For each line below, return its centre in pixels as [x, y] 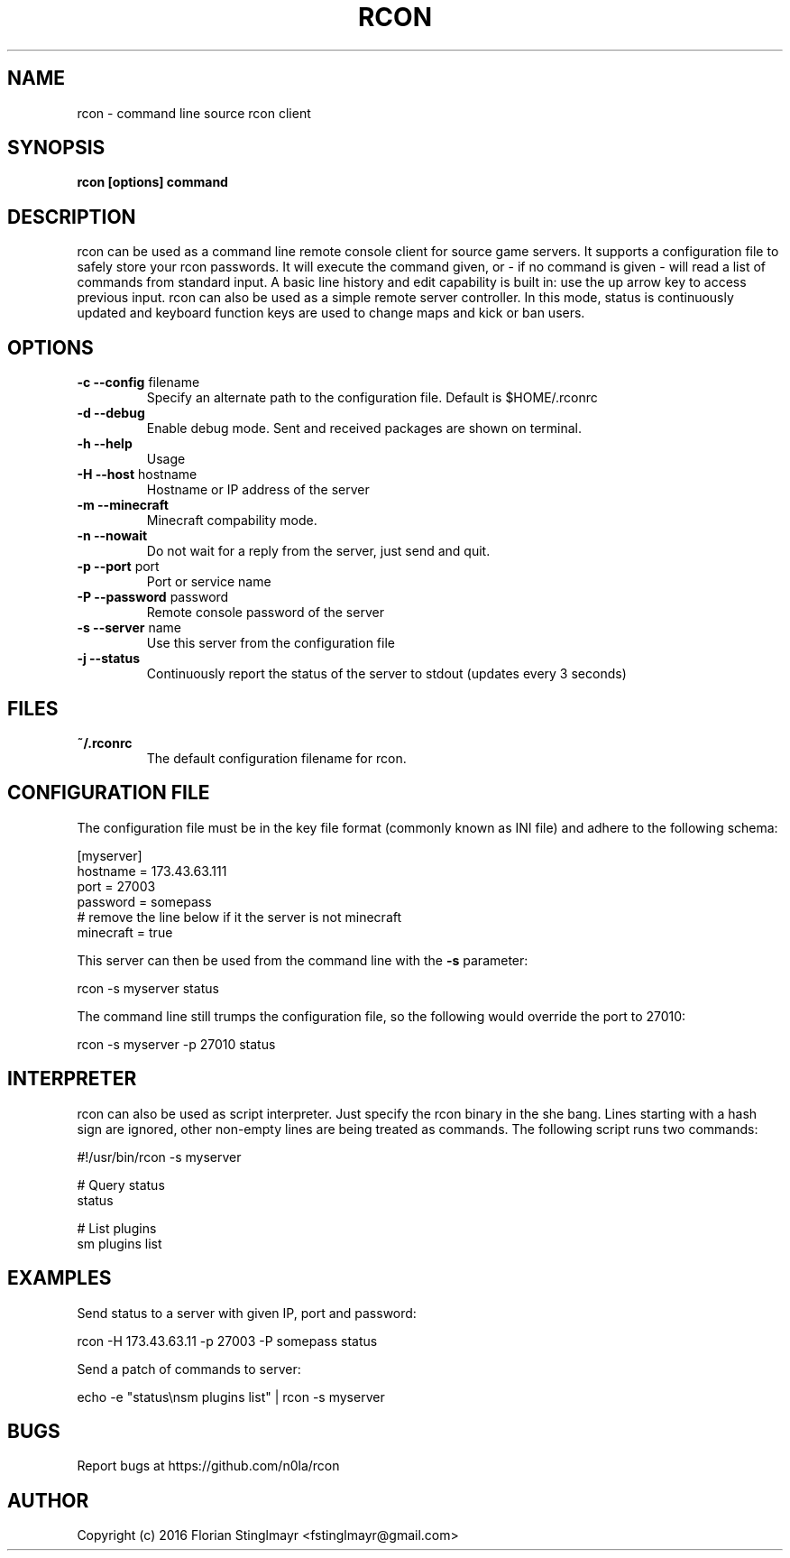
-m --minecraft [123, 505]
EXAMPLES [60, 1278]
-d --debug [111, 413]
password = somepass [144, 901]
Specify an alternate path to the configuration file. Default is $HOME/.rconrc [372, 398]
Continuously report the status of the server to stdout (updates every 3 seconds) [386, 674]
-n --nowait [112, 536]
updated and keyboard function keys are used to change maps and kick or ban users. [331, 313]
